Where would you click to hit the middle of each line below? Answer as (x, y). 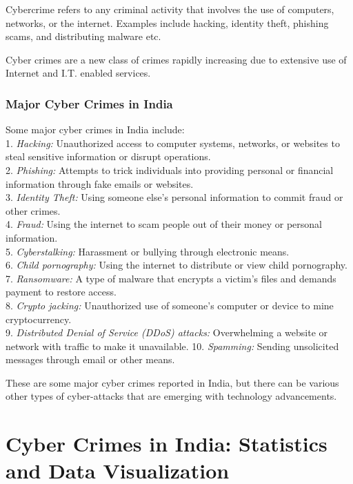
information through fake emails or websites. (100, 183)
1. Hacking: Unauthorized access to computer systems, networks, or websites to (173, 143)
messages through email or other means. (90, 359)
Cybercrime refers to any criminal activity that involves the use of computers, (170, 9)
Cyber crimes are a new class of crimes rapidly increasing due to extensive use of (176, 59)
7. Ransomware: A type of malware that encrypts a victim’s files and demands (171, 278)
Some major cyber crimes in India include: (95, 129)
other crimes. (33, 210)
